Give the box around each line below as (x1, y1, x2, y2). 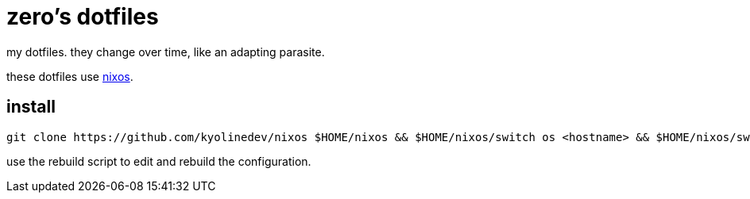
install (6, 97, 56, 117)
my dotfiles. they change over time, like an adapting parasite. (6, 44, 325, 59)
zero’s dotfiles (6, 3, 159, 30)
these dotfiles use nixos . (6, 69, 133, 83)
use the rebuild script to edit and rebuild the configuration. (6, 154, 311, 168)
